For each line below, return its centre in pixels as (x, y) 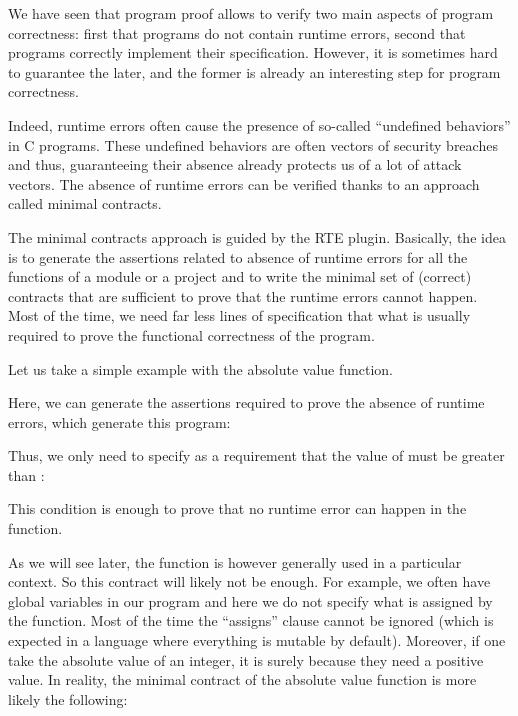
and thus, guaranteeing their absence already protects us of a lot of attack (235, 164)
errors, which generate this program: (119, 421)
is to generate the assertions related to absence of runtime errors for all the (238, 256)
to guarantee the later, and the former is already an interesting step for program (254, 71)
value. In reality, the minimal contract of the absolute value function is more (242, 679)
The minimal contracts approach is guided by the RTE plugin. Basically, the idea (257, 236)
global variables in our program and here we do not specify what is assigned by (250, 600)
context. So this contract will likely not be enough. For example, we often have (249, 581)
